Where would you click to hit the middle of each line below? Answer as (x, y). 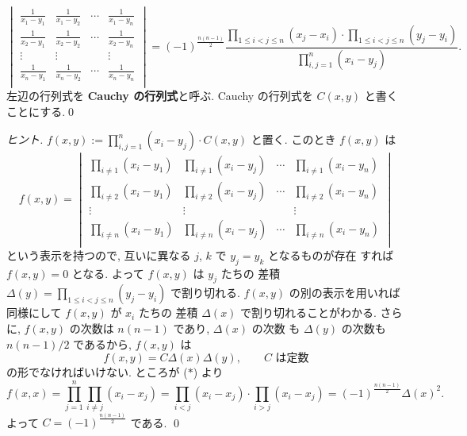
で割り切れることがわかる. (308, 313)
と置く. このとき (293, 139)
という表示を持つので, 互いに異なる (99, 255)
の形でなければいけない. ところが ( (97, 372)
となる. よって (108, 273)
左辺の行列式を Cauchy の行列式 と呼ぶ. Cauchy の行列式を (160, 96)
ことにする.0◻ (42, 111)
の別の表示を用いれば (345, 293)
